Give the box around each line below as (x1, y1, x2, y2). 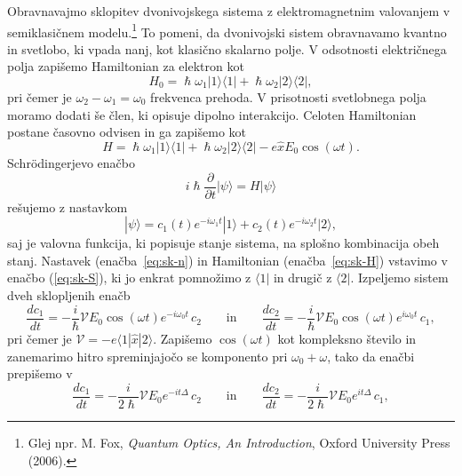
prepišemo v (7, 364, 73, 383)
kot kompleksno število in (277, 329, 417, 347)
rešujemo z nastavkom (7, 197, 128, 216)
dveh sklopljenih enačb (7, 286, 131, 305)
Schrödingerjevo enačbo (7, 154, 135, 172)
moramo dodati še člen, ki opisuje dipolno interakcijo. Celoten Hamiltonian (7, 105, 417, 123)
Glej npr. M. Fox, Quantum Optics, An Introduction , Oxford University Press (28, 432, 450, 451)
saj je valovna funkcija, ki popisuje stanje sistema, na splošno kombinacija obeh (7, 234, 440, 252)
